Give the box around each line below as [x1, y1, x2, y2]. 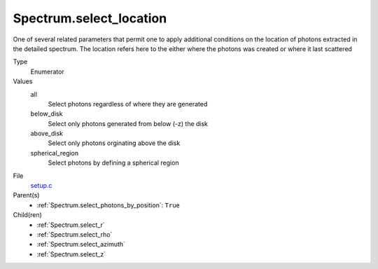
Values [13, 77, 33, 85]
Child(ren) [13, 211, 42, 219]
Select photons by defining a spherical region [48, 158, 179, 167]
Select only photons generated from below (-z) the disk [48, 119, 209, 127]
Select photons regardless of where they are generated [48, 99, 208, 108]
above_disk [30, 130, 63, 138]
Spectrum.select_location [13, 11, 167, 26]
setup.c [30, 181, 52, 190]
